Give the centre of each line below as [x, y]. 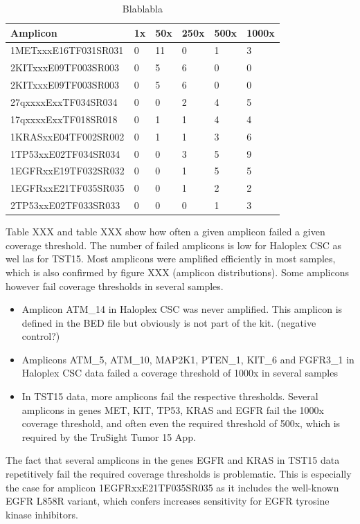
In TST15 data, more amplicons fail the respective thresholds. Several [170, 396]
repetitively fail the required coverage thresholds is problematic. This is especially [179, 474]
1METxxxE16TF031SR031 [67, 50]
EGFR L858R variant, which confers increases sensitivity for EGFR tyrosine [168, 501]
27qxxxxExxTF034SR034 [64, 101]
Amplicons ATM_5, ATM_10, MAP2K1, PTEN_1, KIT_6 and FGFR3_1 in [188, 359]
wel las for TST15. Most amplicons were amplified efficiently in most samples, [171, 259]
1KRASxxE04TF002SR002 [67, 136]
